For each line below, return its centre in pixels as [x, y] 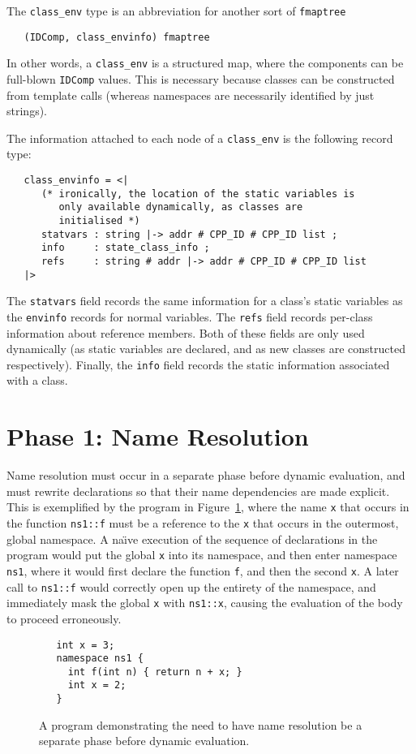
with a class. [37, 380]
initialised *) [99, 221]
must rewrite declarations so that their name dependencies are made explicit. [198, 491]
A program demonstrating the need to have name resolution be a [201, 724]
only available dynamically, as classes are [181, 207]
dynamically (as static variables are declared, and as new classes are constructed [206, 349]
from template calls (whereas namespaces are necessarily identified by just [191, 95]
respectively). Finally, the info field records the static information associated [198, 364]
